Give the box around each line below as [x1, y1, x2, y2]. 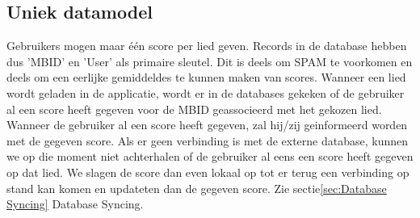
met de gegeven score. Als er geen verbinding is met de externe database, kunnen [6, 132, 409, 149]
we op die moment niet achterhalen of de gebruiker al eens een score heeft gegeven [6, 148, 414, 165]
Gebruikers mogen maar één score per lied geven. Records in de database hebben [6, 37, 407, 54]
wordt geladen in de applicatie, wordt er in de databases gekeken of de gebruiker [6, 84, 405, 101]
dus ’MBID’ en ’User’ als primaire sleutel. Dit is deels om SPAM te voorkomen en [6, 52, 413, 69]
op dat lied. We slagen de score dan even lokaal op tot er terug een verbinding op [6, 163, 409, 180]
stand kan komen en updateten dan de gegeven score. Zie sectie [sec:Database [6, 179, 387, 196]
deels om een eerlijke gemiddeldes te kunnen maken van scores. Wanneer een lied [6, 69, 406, 86]
